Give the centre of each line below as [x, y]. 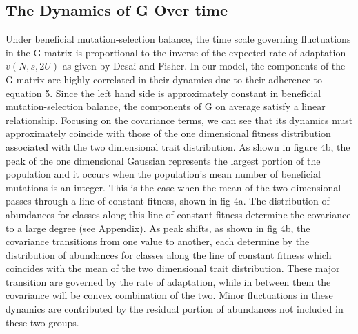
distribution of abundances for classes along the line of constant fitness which [169, 254]
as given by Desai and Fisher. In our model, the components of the [204, 66]
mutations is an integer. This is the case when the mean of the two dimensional [173, 187]
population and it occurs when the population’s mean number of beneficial [163, 174]
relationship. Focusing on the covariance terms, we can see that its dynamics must [179, 119]
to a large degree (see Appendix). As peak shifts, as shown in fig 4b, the [158, 228]
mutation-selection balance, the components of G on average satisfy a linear [166, 106]
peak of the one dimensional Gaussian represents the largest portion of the [163, 160]
